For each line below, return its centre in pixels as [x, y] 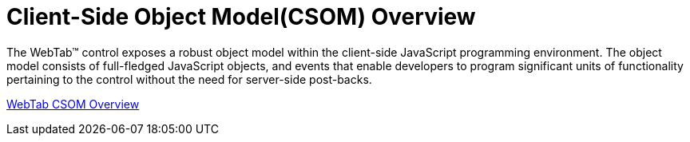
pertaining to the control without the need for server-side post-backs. [189, 79]
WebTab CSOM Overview [73, 104]
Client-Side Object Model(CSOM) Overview [241, 17]
